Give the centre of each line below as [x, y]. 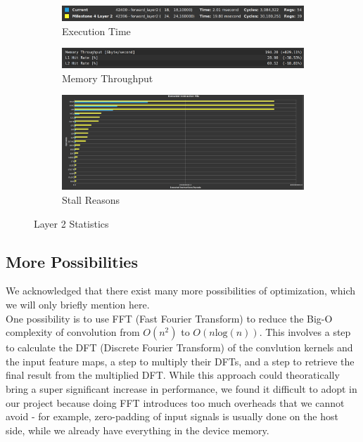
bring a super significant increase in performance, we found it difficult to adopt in [181, 389]
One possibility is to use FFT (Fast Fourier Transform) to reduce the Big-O [169, 318]
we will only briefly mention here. [78, 305]
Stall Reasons [91, 200]
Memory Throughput [108, 78]
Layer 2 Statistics [71, 223]
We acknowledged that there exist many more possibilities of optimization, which [180, 291]
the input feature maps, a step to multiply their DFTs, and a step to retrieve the [180, 361]
